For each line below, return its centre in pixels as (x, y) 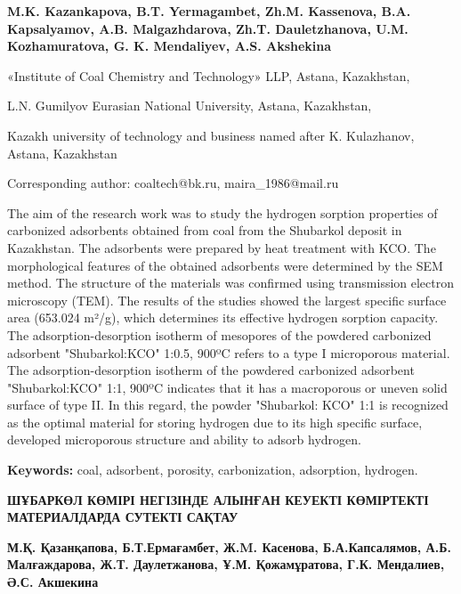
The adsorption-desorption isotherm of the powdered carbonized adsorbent (211, 370)
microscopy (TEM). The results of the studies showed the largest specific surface (227, 300)
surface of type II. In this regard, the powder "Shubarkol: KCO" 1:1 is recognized (228, 405)
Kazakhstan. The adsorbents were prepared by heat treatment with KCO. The (222, 247)
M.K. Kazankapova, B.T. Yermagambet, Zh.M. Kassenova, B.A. (209, 11)
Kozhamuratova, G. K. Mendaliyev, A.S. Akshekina (170, 46)
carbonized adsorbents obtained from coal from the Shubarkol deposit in (205, 230)
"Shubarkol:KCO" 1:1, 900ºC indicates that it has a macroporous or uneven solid (227, 387)
